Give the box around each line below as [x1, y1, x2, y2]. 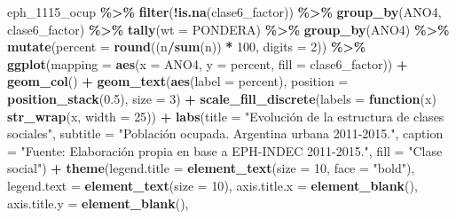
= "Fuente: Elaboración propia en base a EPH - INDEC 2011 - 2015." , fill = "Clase [7, 141, 443, 160]
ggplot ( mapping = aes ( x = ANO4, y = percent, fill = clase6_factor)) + [7, 54, 408, 73]
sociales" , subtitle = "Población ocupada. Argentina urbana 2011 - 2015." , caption [7, 124, 444, 143]
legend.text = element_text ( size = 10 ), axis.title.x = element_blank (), [7, 176, 418, 194]
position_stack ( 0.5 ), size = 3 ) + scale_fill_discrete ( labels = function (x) [7, 89, 436, 107]
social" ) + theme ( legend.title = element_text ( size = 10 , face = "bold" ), [7, 159, 415, 177]
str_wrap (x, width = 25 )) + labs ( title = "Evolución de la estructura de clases [7, 106, 444, 125]
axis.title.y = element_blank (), [7, 193, 189, 212]
